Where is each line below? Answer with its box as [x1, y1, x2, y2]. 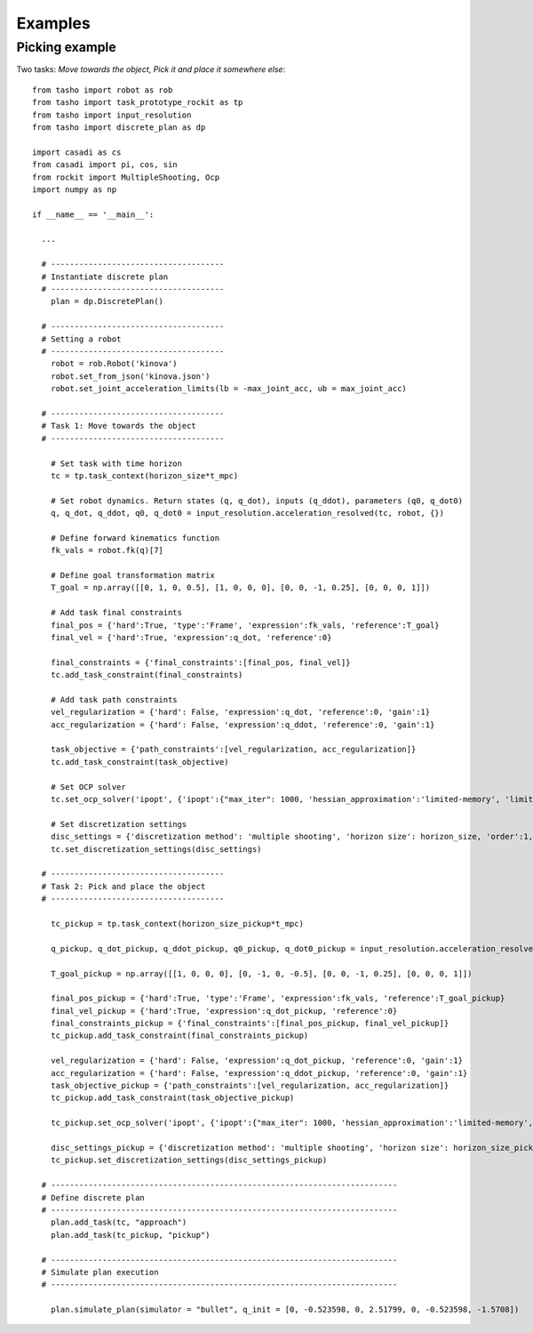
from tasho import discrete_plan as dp [32, 122, 206, 132]
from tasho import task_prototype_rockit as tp [32, 98, 243, 108]
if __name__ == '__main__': [32, 209, 155, 220]
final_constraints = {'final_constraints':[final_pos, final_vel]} [50, 657, 351, 667]
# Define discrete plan [41, 1192, 146, 1202]
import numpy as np [32, 184, 117, 195]
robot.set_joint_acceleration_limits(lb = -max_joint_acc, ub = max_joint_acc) [50, 383, 408, 394]
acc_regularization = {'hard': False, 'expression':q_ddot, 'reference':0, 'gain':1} [50, 719, 435, 729]
